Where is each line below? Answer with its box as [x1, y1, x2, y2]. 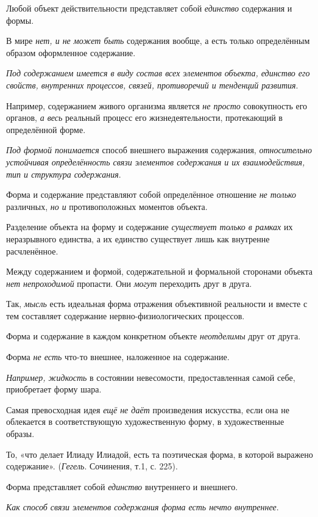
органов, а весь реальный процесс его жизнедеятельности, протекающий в [6, 111, 283, 124]
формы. [6, 13, 34, 26]
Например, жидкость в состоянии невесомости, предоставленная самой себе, [6, 371, 295, 383]
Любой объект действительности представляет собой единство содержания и [6, 2, 292, 14]
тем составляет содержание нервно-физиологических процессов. [6, 309, 245, 322]
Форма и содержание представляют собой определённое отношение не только [6, 188, 297, 201]
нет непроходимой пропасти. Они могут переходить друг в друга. [6, 277, 252, 289]
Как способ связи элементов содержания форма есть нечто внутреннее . [6, 501, 279, 513]
